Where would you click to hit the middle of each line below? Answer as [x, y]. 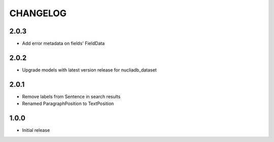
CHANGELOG [38, 13]
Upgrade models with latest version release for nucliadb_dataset [89, 70]
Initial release [36, 130]
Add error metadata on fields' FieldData [63, 44]
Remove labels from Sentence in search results [71, 96]
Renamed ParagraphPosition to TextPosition [68, 103]
